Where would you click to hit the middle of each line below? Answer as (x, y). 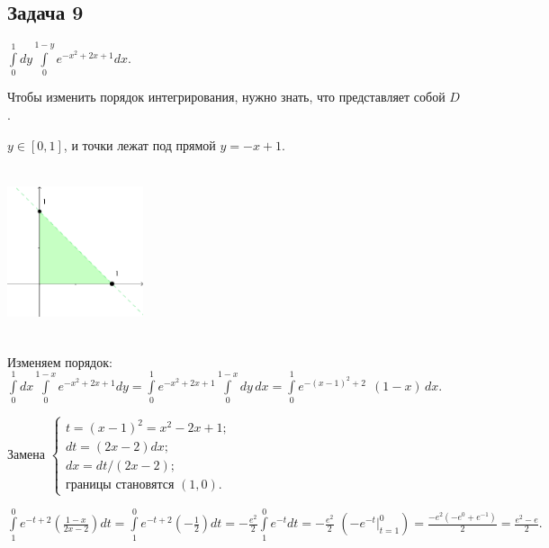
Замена (27, 453)
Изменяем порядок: (60, 361)
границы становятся (120, 485)
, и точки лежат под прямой (139, 144)
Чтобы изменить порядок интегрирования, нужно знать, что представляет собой (226, 97)
